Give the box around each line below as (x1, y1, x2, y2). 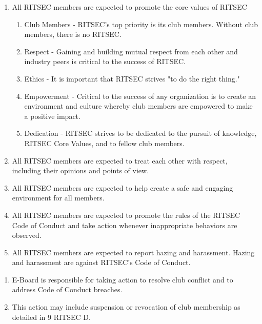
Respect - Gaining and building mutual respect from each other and (24, 46, 238, 56)
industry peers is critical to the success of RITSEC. (24, 56, 186, 67)
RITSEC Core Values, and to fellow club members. (24, 137, 185, 148)
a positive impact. (24, 110, 80, 121)
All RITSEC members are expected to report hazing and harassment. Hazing (12, 247, 255, 257)
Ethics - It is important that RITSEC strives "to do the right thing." (24, 73, 240, 84)
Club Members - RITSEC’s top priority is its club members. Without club (24, 18, 258, 29)
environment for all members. (12, 192, 105, 203)
